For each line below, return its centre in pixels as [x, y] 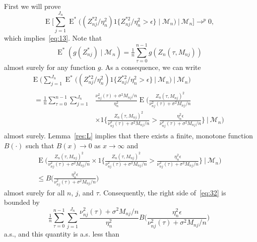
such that [40, 145]
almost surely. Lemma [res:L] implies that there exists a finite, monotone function [128, 136]
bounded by [22, 202]
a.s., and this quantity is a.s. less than [62, 234]
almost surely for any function [50, 67]
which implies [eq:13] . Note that [53, 38]
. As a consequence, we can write [151, 67]
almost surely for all [34, 192]
